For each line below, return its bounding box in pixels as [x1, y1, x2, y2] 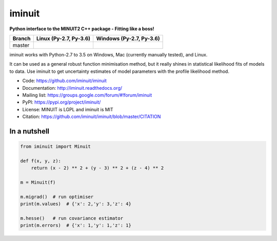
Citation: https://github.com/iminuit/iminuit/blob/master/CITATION [22, 113, 161, 120]
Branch [12, 35, 31, 42]
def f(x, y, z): [20, 158, 62, 164]
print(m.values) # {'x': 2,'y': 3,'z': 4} [20, 201, 132, 207]
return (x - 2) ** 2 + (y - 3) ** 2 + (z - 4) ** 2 [31, 165, 164, 171]
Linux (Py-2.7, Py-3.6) [36, 35, 91, 42]
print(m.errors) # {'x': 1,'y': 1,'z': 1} [20, 223, 132, 228]
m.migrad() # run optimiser [20, 194, 94, 199]
